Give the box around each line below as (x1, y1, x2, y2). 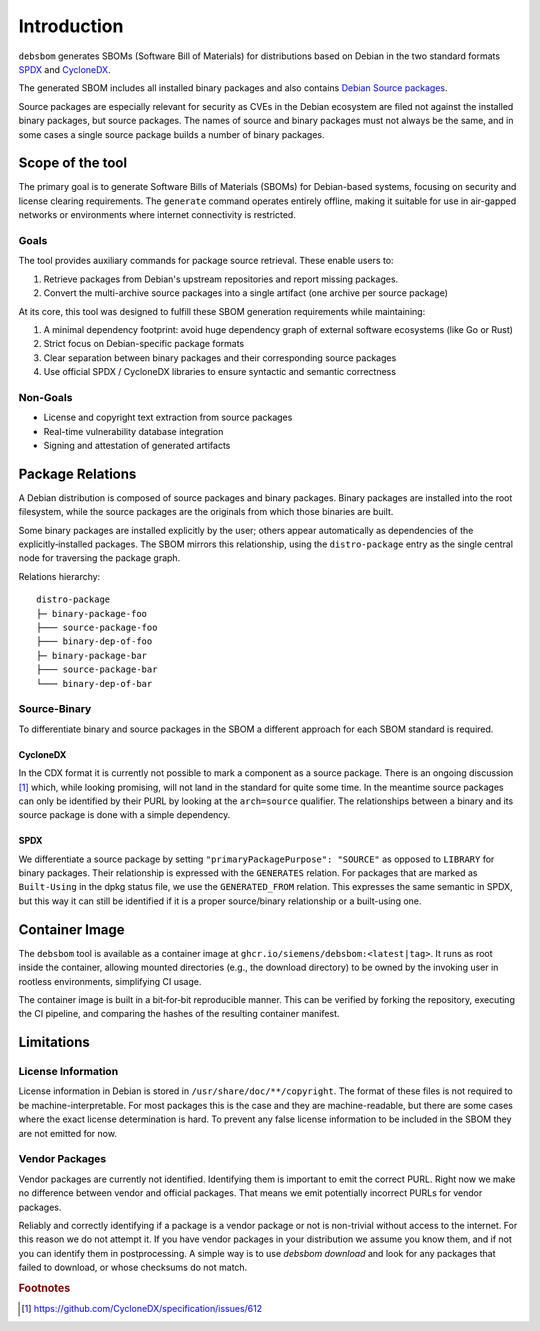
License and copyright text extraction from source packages (43, 411, 293, 424)
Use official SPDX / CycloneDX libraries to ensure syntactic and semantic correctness (43, 366, 397, 378)
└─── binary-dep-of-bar (36, 678, 153, 689)
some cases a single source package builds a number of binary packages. (18, 128, 325, 140)
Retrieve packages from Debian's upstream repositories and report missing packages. (43, 273, 399, 285)
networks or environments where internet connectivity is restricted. (18, 209, 297, 221)
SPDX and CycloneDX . (18, 63, 111, 75)
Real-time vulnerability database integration (43, 425, 224, 437)
